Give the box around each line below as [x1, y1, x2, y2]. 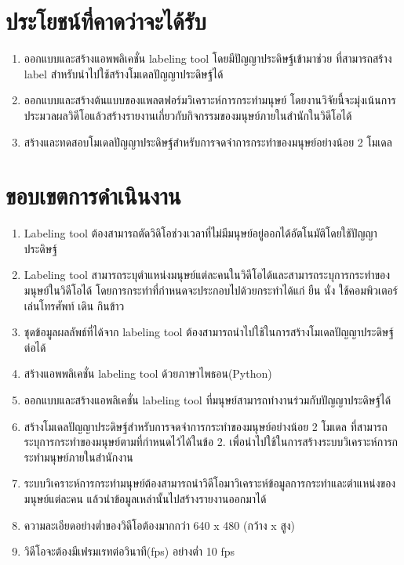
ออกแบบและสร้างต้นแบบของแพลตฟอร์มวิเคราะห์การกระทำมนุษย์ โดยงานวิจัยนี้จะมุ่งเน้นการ [24, 92, 396, 108]
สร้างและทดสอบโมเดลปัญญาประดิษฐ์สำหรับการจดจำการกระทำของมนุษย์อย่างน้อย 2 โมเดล [24, 133, 392, 150]
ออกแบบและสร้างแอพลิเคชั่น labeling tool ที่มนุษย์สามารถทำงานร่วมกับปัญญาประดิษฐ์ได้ [24, 391, 391, 407]
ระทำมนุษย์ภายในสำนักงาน [24, 448, 133, 465]
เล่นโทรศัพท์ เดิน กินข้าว [24, 297, 125, 313]
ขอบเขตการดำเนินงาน [5, 179, 181, 212]
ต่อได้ [24, 339, 46, 355]
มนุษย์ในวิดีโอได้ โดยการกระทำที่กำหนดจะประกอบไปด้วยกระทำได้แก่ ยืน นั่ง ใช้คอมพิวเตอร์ [24, 282, 398, 298]
